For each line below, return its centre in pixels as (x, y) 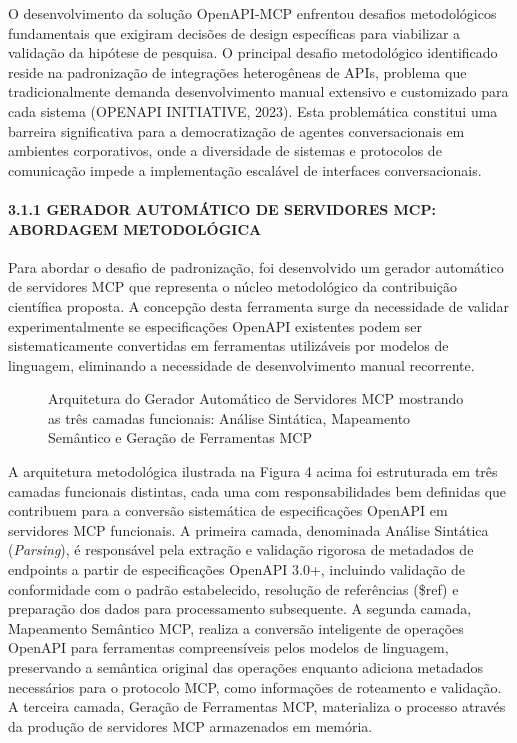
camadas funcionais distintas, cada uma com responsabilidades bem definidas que (257, 490)
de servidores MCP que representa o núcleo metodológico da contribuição (232, 286)
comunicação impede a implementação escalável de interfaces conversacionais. (245, 169)
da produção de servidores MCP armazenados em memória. (190, 725)
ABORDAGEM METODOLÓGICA (135, 228)
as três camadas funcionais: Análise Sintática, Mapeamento (229, 417)
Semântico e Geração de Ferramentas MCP (180, 437)
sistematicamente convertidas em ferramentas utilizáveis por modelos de (228, 345)
